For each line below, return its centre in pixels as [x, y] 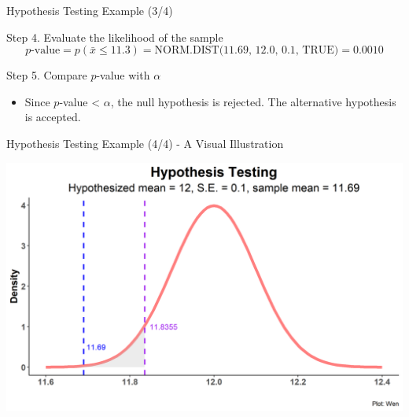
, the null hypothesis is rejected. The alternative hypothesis [253, 101]
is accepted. [53, 117]
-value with [123, 75]
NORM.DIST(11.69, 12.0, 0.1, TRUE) [247, 51]
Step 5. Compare [47, 75]
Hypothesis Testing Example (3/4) [90, 10]
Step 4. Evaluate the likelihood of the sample [115, 37]
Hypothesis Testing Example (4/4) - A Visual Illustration [145, 143]
